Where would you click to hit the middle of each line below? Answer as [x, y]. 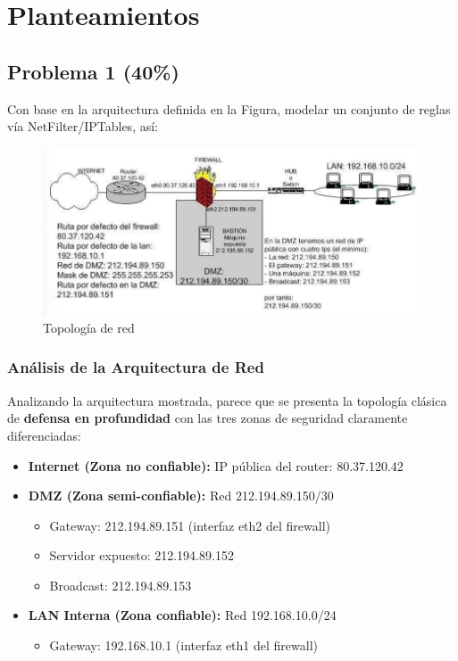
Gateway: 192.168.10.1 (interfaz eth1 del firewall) [183, 645]
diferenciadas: [44, 435]
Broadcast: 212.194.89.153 [121, 585]
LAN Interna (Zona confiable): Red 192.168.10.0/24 [182, 615]
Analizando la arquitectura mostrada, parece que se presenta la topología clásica [227, 400]
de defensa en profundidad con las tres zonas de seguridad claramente [208, 418]
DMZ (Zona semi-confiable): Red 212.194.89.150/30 [181, 496]
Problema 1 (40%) [93, 71]
